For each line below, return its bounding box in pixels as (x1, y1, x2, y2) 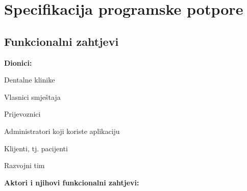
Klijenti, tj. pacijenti (4, 143, 68, 153)
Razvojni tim (4, 160, 45, 171)
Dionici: (4, 57, 32, 68)
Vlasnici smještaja (4, 91, 61, 102)
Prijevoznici (4, 108, 41, 119)
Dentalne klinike (4, 74, 55, 85)
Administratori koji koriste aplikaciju (4, 125, 120, 136)
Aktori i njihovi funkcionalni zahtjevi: (4, 177, 139, 187)
